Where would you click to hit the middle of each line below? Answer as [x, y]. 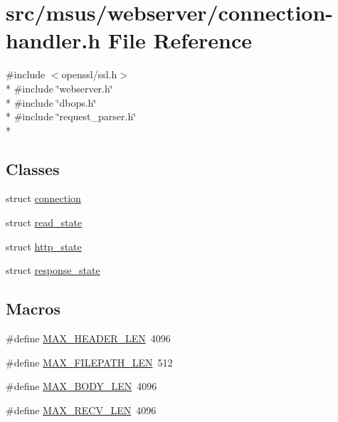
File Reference [180, 40]
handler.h [53, 40]
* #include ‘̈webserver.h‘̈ [59, 88]
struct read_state [44, 222]
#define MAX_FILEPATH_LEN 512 [89, 362]
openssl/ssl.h [89, 74]
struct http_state [44, 246]
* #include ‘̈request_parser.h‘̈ [71, 116]
